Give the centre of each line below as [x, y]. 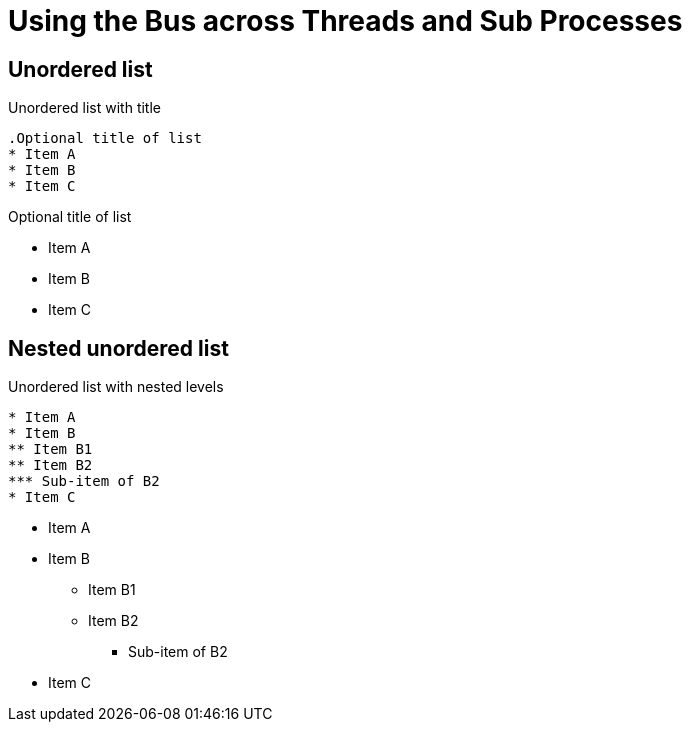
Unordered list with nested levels [116, 387]
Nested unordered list [118, 348]
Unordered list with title [85, 108]
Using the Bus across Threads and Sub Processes [345, 21]
